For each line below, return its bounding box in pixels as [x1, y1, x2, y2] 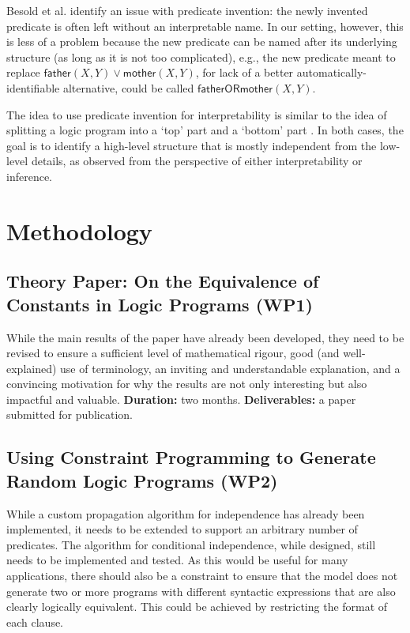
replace [6, 64, 40, 81]
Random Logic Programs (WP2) [6, 468, 278, 492]
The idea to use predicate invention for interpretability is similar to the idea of [6, 106, 387, 122]
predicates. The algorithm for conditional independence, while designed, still [6, 536, 376, 552]
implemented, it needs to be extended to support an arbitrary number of [6, 521, 358, 537]
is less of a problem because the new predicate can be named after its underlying [6, 33, 397, 50]
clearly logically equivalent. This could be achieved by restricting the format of [6, 598, 388, 615]
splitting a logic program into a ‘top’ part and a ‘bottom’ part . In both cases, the [6, 122, 404, 138]
